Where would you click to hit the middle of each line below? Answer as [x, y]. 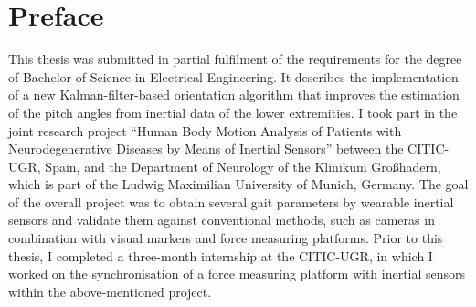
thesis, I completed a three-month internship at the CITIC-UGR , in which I [221, 255]
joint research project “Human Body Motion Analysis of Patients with [205, 130]
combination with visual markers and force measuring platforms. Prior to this [226, 238]
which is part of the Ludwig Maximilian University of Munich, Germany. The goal [238, 184]
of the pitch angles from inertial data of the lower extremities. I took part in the [233, 112]
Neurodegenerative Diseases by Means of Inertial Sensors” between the [206, 148]
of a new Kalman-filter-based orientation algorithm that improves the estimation [234, 95]
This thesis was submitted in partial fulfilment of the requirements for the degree [235, 59]
